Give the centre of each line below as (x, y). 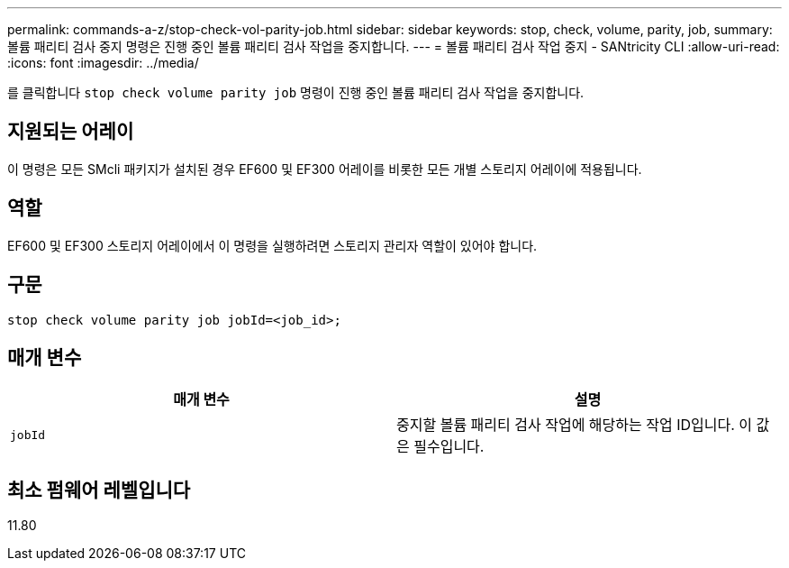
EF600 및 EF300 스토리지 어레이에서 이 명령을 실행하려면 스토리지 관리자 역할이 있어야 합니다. (272, 245)
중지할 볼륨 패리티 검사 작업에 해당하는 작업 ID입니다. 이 (575, 425)
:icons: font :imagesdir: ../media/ (103, 63)
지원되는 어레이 (71, 132)
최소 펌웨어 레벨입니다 (99, 490)
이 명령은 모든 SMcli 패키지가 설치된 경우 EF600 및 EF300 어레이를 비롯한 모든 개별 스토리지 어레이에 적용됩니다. (325, 169)
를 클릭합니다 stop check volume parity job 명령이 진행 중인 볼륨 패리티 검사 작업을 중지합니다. (296, 92)
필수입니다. (449, 447)
